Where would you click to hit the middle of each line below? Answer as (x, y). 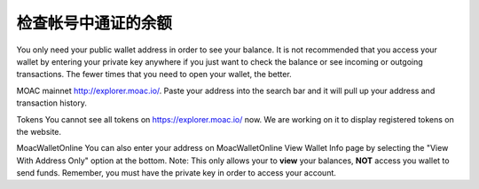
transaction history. (52, 103)
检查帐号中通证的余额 (94, 23)
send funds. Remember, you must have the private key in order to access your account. (177, 173)
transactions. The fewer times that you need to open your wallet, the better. (154, 75)
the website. (39, 131)
